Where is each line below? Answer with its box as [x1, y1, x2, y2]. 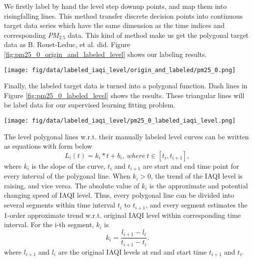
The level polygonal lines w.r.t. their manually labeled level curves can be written [4, 131, 249, 141]
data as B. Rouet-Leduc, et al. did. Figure [4, 39, 130, 50]
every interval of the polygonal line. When [4, 171, 130, 181]
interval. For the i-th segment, [4, 219, 94, 230]
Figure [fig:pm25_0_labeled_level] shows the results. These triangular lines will [4, 90, 245, 100]
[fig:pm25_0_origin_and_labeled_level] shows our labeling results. [4, 49, 207, 59]
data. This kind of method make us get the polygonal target [68, 29, 249, 40]
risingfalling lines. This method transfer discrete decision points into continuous [4, 10, 243, 21]
